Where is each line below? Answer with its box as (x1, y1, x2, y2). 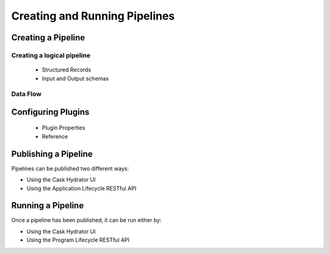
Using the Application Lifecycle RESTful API (26, 184, 137, 192)
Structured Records (42, 66, 92, 73)
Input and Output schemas (42, 74, 109, 82)
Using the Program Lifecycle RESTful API (26, 236, 130, 244)
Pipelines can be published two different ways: (11, 165, 130, 172)
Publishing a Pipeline (11, 148, 93, 159)
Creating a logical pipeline (11, 51, 91, 59)
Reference (42, 132, 68, 140)
